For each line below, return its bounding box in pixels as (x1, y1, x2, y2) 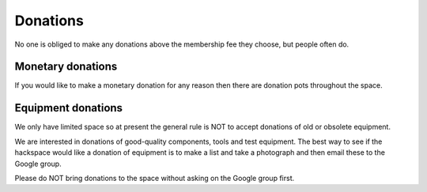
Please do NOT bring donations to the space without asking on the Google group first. (14, 173, 295, 183)
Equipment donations (14, 101, 123, 115)
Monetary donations (14, 60, 118, 73)
